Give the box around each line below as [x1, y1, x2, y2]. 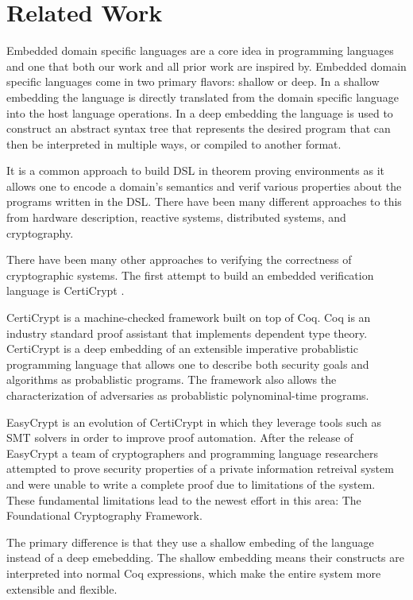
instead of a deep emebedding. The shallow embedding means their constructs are [6, 549, 404, 566]
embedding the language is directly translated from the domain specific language [6, 88, 399, 105]
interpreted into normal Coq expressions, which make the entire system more [6, 564, 381, 581]
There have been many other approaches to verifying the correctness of [6, 251, 352, 268]
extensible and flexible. [6, 580, 118, 597]
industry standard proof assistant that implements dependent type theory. [6, 324, 368, 341]
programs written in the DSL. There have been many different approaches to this [6, 193, 402, 210]
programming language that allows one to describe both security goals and [6, 355, 369, 372]
